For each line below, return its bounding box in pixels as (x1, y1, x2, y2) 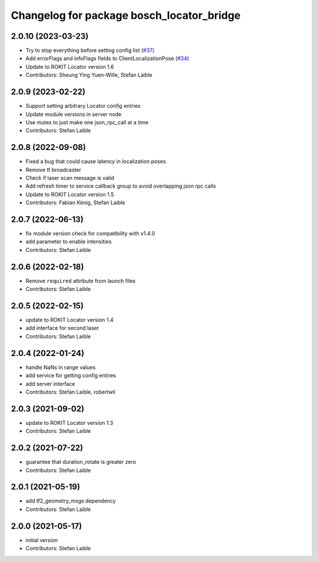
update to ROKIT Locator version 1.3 (25, 419, 114, 426)
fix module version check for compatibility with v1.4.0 (25, 230, 155, 237)
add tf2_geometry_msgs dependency (25, 497, 116, 504)
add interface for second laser (25, 324, 100, 332)
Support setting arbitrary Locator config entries (25, 102, 141, 109)
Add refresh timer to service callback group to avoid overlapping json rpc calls (25, 182, 216, 189)
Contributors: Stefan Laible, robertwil (25, 388, 116, 395)
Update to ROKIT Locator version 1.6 (25, 63, 114, 70)
